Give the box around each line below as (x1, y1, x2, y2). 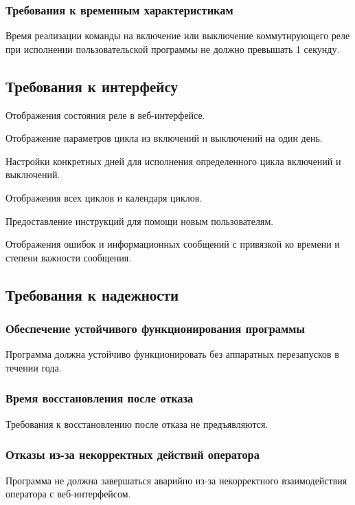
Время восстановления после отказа (5, 389, 194, 407)
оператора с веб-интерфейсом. (5, 486, 131, 501)
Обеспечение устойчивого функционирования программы (5, 320, 306, 337)
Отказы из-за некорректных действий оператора (5, 446, 260, 463)
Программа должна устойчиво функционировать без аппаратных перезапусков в (5, 347, 339, 361)
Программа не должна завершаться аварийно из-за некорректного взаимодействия (5, 473, 347, 487)
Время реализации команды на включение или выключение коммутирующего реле (5, 28, 350, 43)
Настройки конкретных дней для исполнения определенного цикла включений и (5, 153, 341, 168)
